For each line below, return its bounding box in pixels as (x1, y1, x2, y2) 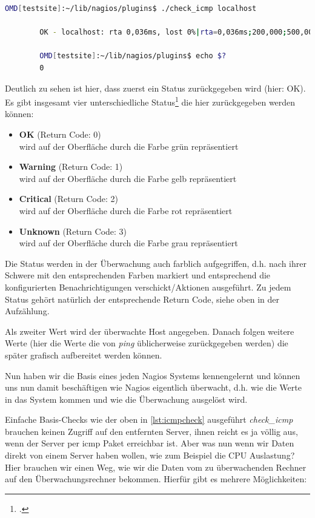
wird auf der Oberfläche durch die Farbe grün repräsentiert (19, 140, 239, 152)
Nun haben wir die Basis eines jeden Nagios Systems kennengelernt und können (5, 369, 300, 382)
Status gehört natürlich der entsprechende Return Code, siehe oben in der (5, 292, 279, 305)
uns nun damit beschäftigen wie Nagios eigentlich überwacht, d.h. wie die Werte (5, 381, 302, 394)
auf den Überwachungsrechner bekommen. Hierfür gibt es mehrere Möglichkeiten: (5, 473, 307, 485)
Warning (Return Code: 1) (19, 160, 123, 173)
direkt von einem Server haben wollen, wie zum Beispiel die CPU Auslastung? (5, 449, 295, 462)
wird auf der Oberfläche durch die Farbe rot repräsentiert (19, 204, 233, 217)
